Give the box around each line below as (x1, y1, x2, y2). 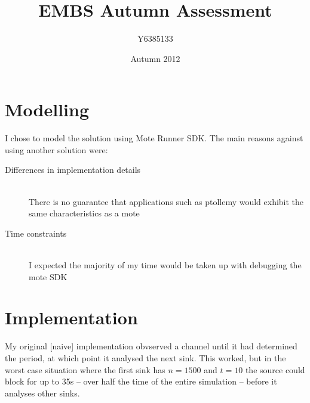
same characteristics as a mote (29, 207, 140, 219)
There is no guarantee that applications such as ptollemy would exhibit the (29, 195, 304, 207)
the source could (245, 363, 305, 376)
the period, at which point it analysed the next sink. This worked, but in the (5, 351, 286, 364)
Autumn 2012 (130, 52, 180, 64)
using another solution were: (5, 143, 108, 156)
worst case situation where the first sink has (5, 363, 165, 376)
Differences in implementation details (5, 163, 141, 176)
